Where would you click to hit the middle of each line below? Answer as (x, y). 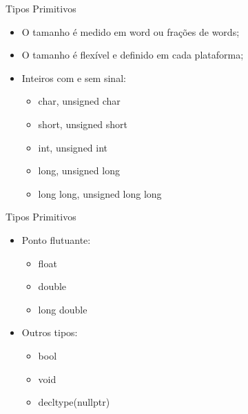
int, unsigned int (73, 147)
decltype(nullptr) (74, 402)
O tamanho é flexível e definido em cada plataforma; (133, 55)
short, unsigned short (83, 124)
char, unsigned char (79, 101)
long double (63, 309)
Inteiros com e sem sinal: (74, 77)
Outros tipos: (50, 332)
